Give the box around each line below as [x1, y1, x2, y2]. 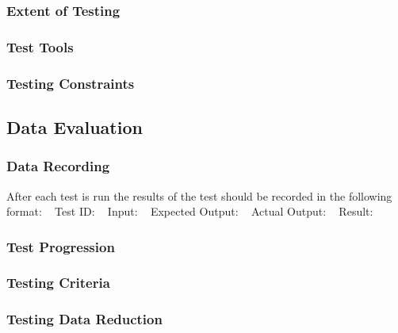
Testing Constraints [6, 73, 135, 93]
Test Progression [6, 236, 115, 256]
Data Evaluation [6, 114, 143, 139]
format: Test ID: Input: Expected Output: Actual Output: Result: [6, 203, 373, 220]
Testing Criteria [6, 273, 110, 293]
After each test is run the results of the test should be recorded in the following [6, 187, 392, 204]
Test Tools [6, 36, 74, 56]
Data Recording [6, 156, 110, 176]
